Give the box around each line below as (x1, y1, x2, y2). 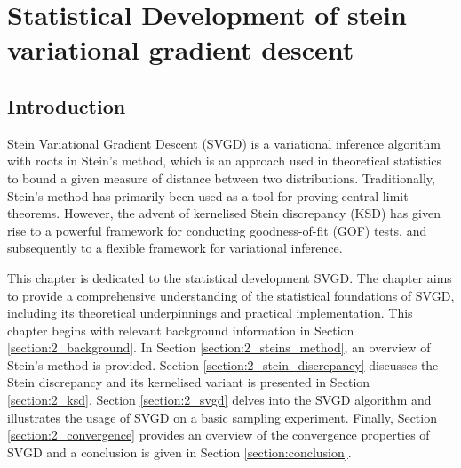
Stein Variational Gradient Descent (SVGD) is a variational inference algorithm (7, 133, 441, 152)
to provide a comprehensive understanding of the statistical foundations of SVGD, (7, 286, 455, 304)
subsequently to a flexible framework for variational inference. (7, 238, 343, 257)
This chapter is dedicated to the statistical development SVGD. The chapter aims (7, 268, 452, 286)
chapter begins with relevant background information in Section (7, 320, 354, 339)
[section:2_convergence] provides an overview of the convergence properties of (7, 425, 430, 444)
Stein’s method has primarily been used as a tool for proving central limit (7, 186, 409, 205)
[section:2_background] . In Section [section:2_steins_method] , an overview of (7, 338, 431, 357)
